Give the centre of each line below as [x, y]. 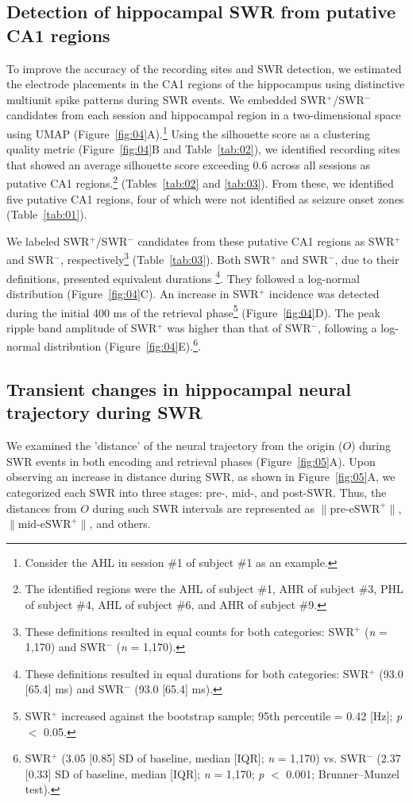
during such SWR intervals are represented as [204, 508]
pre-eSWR [355, 509]
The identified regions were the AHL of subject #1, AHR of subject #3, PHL [214, 589]
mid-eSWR [44, 525]
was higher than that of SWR [239, 327]
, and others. [120, 524]
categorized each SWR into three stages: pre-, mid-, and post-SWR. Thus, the [197, 492]
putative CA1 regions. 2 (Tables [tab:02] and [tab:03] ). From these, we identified [200, 182]
